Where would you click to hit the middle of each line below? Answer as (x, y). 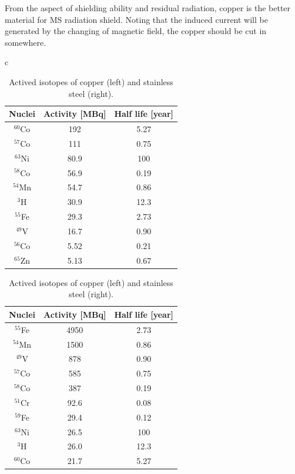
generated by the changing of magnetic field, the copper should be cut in (136, 31)
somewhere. (26, 42)
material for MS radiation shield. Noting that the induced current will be (136, 19)
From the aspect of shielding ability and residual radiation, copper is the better (148, 8)
